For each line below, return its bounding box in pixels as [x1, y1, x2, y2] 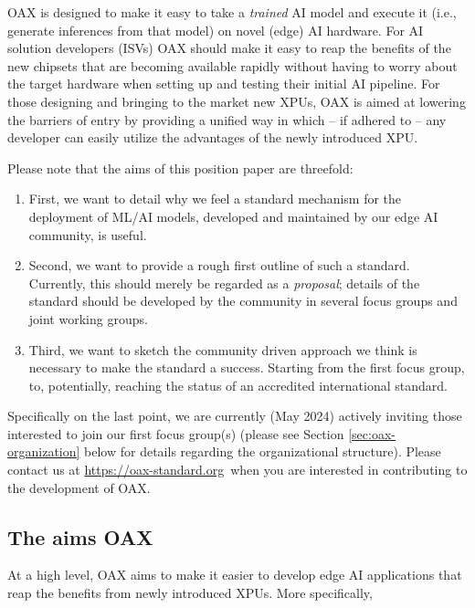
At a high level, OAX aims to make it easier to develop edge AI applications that [7, 565, 462, 584]
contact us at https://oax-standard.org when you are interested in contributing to [7, 460, 468, 479]
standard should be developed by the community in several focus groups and [28, 291, 458, 310]
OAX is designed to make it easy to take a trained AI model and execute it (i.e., [7, 3, 457, 21]
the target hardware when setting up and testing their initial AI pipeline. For [7, 74, 440, 93]
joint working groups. [28, 309, 148, 328]
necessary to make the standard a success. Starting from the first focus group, [28, 358, 465, 377]
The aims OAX [7, 522, 153, 550]
